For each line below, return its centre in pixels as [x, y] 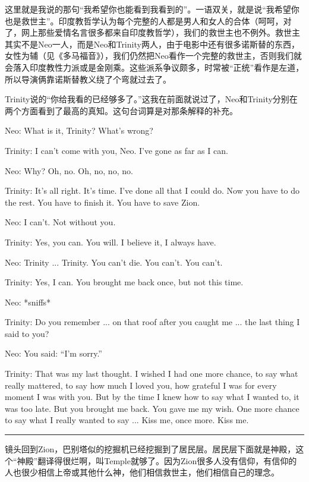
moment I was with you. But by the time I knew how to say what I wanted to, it [152, 397]
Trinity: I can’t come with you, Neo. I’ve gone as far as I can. [116, 150]
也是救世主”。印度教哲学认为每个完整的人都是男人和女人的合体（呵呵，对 [148, 21]
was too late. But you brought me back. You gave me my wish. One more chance [152, 408]
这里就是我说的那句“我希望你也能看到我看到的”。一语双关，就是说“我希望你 [152, 9]
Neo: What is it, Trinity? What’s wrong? [79, 130]
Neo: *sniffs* [28, 302]
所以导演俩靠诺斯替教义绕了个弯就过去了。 [88, 79]
